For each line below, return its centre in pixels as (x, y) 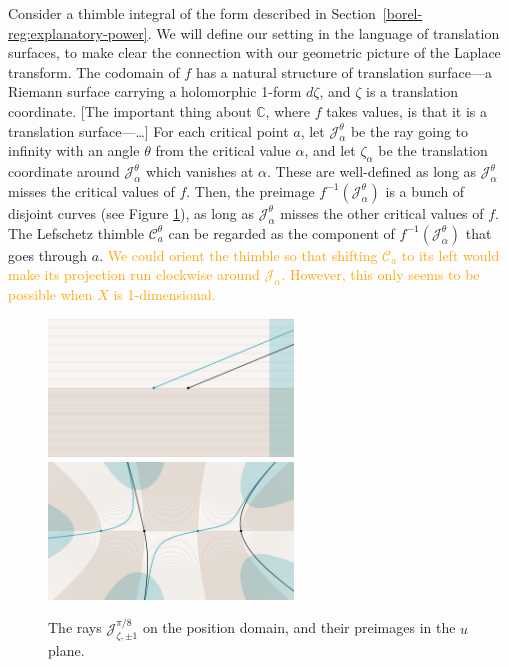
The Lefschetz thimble (76, 232)
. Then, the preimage (250, 190)
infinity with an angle (74, 150)
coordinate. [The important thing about (130, 110)
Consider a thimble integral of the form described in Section (192, 13)
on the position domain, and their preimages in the (299, 627)
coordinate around (64, 171)
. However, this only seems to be (380, 274)
